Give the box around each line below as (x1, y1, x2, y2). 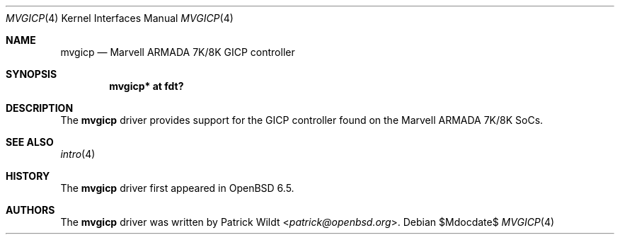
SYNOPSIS (6, 68, 57, 80)
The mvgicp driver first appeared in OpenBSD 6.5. (60, 182, 294, 194)
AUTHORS (6, 204, 55, 216)
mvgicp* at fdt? (109, 80, 184, 92)
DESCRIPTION (6, 102, 74, 114)
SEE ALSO (6, 136, 54, 148)
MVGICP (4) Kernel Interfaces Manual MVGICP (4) (6, 12, 234, 24)
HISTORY (6, 170, 50, 182)
